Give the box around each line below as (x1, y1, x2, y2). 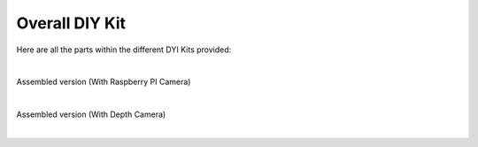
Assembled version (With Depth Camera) (16, 109, 166, 120)
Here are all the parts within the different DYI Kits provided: (16, 44, 232, 55)
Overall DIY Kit (16, 13, 126, 33)
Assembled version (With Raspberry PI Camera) (16, 76, 191, 88)
